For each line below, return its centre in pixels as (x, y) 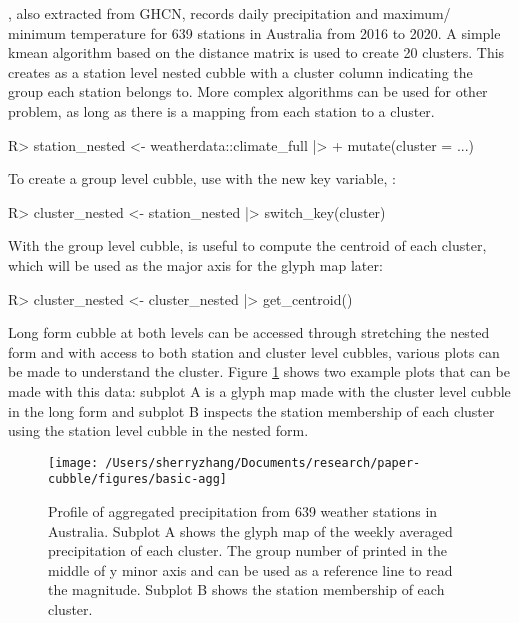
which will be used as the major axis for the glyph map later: (195, 264)
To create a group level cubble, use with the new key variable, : (202, 178)
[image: (73, 462)
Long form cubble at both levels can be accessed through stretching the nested (249, 332)
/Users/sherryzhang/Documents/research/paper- (263, 462)
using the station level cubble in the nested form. (158, 430)
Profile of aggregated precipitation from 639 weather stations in (243, 511)
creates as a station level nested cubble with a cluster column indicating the (240, 71)
